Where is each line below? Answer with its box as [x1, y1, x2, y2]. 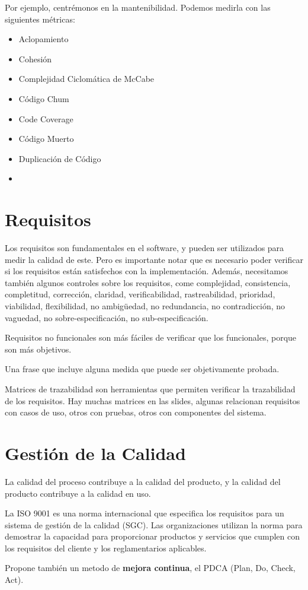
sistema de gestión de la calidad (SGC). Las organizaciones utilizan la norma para [5, 518, 303, 531]
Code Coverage [18, 112, 73, 125]
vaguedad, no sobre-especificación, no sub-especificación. [5, 311, 208, 323]
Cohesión [18, 52, 52, 65]
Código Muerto [18, 132, 74, 145]
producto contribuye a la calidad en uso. [5, 487, 151, 499]
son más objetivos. [5, 342, 72, 355]
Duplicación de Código [18, 152, 101, 164]
